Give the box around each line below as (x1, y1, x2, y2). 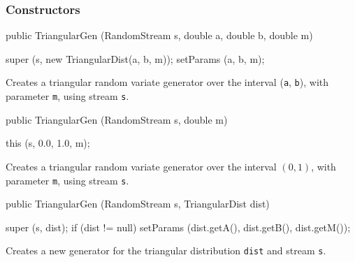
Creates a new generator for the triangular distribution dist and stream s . (6, 243, 326, 258)
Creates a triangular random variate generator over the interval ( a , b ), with (6, 75, 329, 89)
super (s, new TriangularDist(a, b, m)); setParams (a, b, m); (6, 51, 265, 66)
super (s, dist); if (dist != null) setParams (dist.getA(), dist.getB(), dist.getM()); (6, 219, 351, 234)
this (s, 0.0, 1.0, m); (6, 136, 90, 150)
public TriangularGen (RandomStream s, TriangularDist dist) (6, 196, 270, 211)
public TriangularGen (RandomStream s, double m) (6, 112, 228, 126)
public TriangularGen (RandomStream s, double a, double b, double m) (6, 28, 313, 43)
